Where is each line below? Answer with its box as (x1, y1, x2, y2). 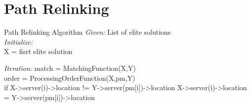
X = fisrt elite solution (4, 46, 73, 56)
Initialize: (4, 36, 33, 47)
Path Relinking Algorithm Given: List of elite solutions (4, 27, 171, 37)
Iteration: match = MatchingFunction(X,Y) (4, 62, 136, 73)
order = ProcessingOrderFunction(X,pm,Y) (4, 72, 135, 83)
